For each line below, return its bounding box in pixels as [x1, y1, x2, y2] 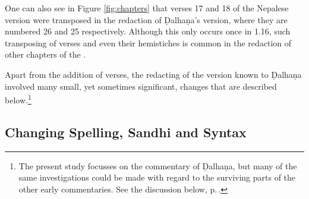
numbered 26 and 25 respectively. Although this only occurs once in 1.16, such [5, 25, 291, 37]
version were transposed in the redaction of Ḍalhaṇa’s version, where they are [5, 13, 288, 26]
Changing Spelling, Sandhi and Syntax [5, 122, 247, 141]
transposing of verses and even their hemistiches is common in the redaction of [5, 36, 292, 49]
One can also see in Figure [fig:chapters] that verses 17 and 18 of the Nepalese [5, 2, 289, 14]
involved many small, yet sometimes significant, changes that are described [5, 80, 277, 92]
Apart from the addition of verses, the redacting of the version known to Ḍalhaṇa [5, 68, 302, 80]
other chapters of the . [5, 48, 86, 61]
